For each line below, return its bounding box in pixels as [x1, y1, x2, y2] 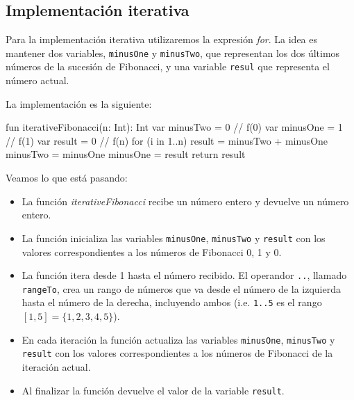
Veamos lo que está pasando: [6, 170, 128, 185]
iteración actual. [22, 359, 91, 374]
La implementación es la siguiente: [6, 96, 152, 111]
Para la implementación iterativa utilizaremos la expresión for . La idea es [6, 32, 318, 47]
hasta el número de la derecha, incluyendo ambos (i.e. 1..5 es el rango [22, 295, 322, 310]
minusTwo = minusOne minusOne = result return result [6, 147, 246, 161]
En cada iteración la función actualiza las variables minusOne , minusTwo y [22, 332, 335, 346]
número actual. [6, 73, 69, 88]
